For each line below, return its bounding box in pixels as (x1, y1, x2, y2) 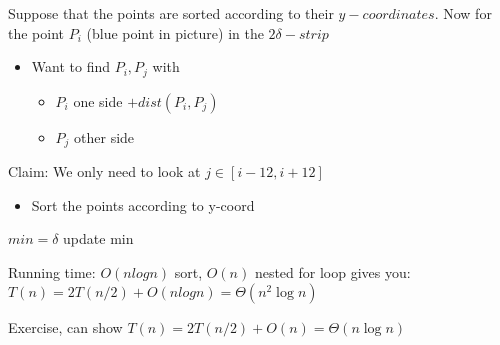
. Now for (434, 3, 492, 23)
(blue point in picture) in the (86, 22, 264, 43)
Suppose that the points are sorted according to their (8, 3, 334, 23)
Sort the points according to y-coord (31, 194, 255, 215)
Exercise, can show (8, 317, 123, 338)
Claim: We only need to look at (8, 161, 201, 182)
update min (63, 228, 134, 249)
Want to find (31, 56, 110, 77)
